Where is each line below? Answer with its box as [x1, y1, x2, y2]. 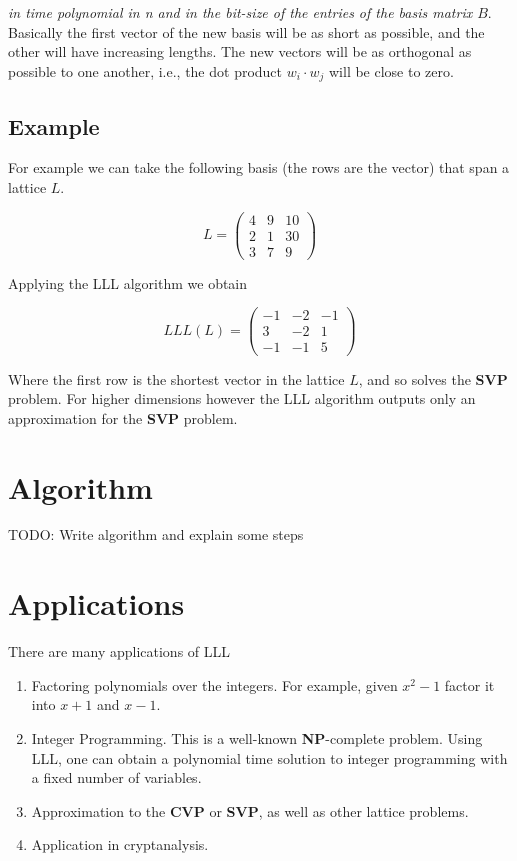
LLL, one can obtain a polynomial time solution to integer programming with [31, 747, 508, 768]
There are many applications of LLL [8, 641, 231, 662]
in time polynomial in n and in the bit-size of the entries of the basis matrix [8, 2, 473, 22]
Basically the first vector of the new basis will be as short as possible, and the [8, 21, 485, 42]
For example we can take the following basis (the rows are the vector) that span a [8, 157, 510, 178]
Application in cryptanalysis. [31, 834, 209, 855]
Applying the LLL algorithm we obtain [8, 272, 248, 293]
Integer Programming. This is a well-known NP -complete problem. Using [31, 727, 483, 748]
